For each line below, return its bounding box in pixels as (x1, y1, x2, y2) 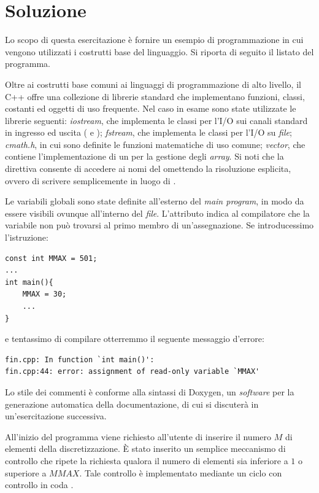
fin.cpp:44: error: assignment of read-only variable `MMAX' (5, 367, 260, 376)
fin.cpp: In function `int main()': (5, 355, 155, 364)
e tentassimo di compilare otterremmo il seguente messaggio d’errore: (5, 332, 264, 345)
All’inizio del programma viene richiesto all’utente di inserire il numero (5, 430, 272, 443)
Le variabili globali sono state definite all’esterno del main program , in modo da (5, 195, 304, 208)
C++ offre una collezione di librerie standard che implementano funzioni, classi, (5, 90, 305, 103)
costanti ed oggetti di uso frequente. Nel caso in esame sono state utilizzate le (5, 102, 296, 115)
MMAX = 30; (22, 290, 67, 299)
